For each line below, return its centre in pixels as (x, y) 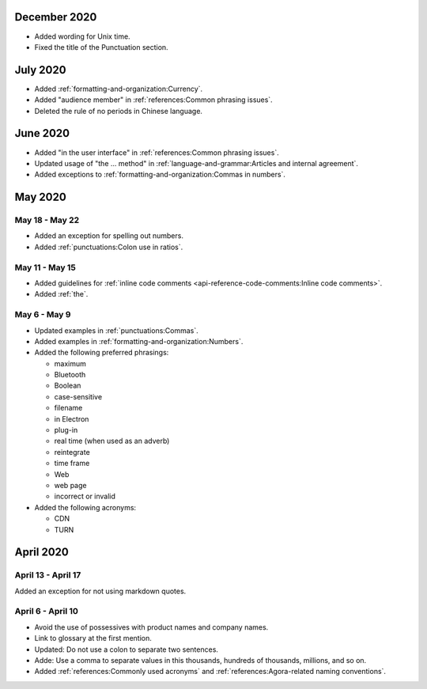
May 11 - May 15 (45, 267)
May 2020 (40, 197)
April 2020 (42, 553)
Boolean (68, 386)
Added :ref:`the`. (61, 294)
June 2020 (42, 133)
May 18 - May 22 (47, 220)
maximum (70, 363)
